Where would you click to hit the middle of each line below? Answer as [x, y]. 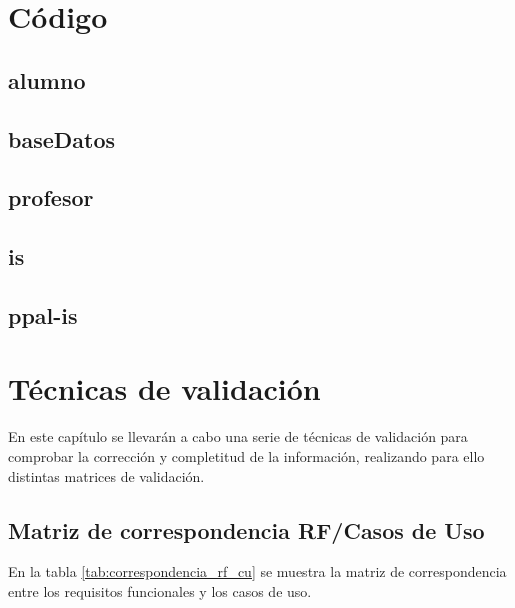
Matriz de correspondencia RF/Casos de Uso [246, 529]
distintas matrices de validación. [106, 475]
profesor [51, 197]
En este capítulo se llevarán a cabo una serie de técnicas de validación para [238, 436]
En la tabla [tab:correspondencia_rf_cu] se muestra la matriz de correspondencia [257, 571]
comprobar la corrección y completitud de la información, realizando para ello [246, 456]
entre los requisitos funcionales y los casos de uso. [160, 590]
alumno [47, 79]
